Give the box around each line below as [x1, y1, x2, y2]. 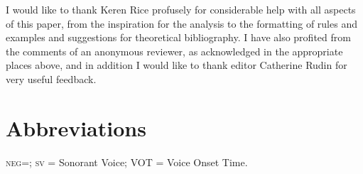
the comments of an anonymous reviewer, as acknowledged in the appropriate [6, 43, 343, 58]
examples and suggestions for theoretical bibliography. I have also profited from [6, 30, 351, 45]
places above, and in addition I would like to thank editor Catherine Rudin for [6, 58, 347, 72]
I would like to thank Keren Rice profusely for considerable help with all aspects [6, 2, 356, 16]
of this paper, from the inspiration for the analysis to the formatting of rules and [6, 16, 357, 31]
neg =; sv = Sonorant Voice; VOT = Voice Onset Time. [6, 154, 248, 169]
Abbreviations [6, 113, 146, 142]
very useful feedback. [6, 71, 97, 86]
